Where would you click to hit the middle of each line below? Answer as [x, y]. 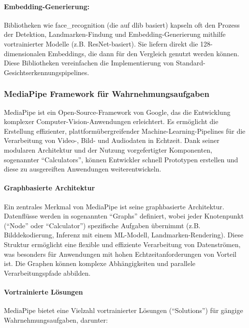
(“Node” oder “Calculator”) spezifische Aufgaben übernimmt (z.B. [102, 225]
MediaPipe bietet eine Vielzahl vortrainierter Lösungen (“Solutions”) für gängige [124, 310]
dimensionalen [25, 53]
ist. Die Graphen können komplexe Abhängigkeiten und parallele [100, 263]
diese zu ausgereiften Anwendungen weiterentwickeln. [83, 169]
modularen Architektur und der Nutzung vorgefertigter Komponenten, [108, 149]
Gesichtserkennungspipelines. [47, 72]
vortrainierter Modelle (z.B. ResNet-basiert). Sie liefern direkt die [101, 43]
